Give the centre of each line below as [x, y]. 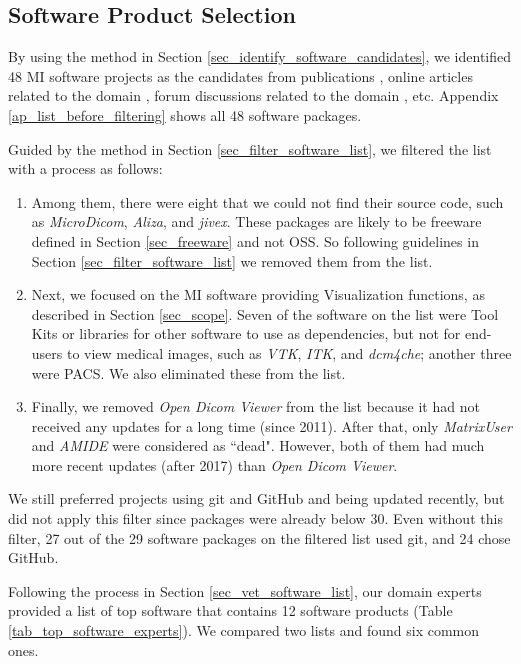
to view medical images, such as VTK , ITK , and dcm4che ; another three [289, 352]
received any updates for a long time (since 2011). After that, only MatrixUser [271, 425]
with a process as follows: [85, 168]
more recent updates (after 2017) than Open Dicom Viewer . [214, 464]
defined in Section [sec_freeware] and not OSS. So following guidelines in [255, 240]
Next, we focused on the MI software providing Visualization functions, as [258, 294]
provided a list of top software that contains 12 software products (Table [230, 610]
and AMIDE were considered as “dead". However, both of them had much [258, 445]
